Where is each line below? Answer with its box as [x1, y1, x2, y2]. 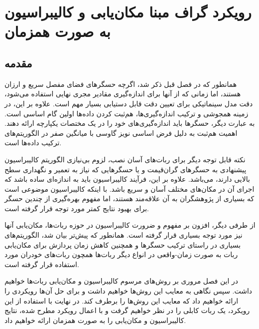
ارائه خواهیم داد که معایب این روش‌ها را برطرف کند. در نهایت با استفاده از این [4, 295, 239, 306]
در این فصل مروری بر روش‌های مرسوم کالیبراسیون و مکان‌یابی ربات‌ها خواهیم [4, 276, 238, 286]
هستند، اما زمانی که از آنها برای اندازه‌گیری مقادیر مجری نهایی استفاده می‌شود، [4, 88, 241, 99]
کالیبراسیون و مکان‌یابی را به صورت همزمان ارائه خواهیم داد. [4, 315, 186, 325]
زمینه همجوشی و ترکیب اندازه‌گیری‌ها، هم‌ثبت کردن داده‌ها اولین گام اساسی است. [4, 108, 249, 118]
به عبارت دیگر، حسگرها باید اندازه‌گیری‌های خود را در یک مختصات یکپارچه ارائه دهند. [4, 118, 255, 128]
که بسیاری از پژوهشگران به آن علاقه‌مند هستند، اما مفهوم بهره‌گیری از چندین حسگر [4, 193, 255, 204]
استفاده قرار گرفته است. [4, 259, 79, 269]
